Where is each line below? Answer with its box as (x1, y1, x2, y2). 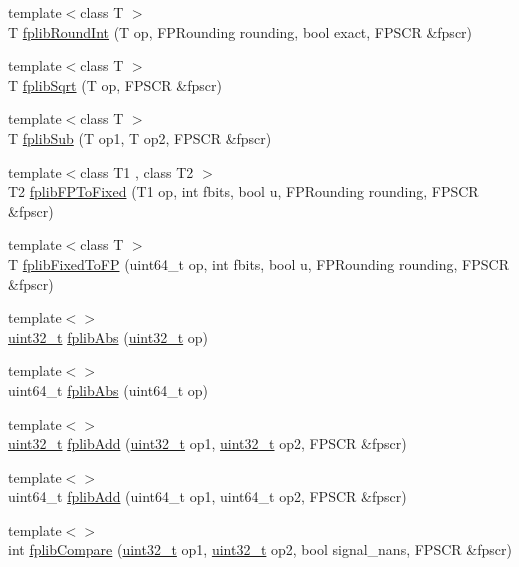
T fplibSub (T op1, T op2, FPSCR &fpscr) (8, 127, 272, 148)
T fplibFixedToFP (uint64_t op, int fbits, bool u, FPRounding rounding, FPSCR (8, 253, 509, 274)
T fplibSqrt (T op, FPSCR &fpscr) (8, 74, 222, 95)
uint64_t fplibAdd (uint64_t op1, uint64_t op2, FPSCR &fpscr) (8, 486, 407, 507)
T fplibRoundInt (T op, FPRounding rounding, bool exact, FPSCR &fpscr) (8, 21, 473, 42)
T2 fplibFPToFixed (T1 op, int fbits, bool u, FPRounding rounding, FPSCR (8, 181, 479, 202)
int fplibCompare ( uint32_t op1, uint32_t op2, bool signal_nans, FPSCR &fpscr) (8, 539, 512, 560)
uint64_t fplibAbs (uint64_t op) (8, 379, 209, 400)
